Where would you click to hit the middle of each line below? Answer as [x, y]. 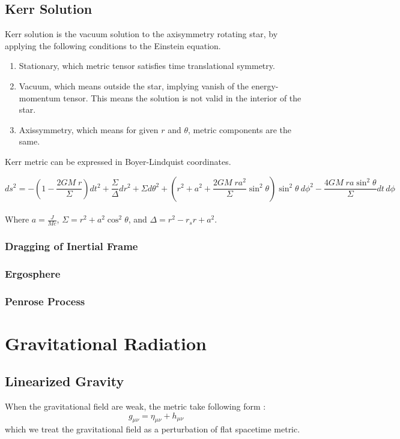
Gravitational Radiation [106, 343]
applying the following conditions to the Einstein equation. [113, 45]
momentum [40, 97]
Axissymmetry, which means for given [89, 129]
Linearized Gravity [65, 381]
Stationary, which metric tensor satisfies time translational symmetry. [147, 66]
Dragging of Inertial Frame [71, 246]
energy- [265, 85]
